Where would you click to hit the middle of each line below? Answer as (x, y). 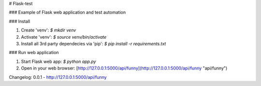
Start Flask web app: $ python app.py (58, 61)
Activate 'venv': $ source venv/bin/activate (64, 37)
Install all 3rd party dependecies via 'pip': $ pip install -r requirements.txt (94, 43)
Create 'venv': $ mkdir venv (49, 30)
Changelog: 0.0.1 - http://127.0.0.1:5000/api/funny (58, 77)
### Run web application (34, 53)
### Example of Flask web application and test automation (67, 13)
